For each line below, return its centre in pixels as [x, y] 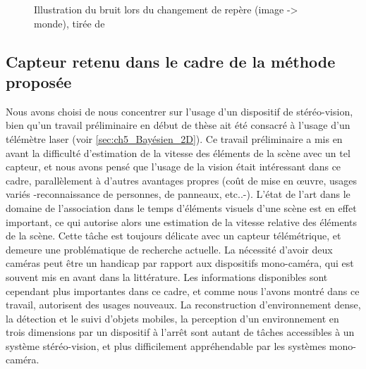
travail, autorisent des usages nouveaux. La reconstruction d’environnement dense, [183, 305]
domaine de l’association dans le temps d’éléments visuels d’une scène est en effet [181, 207]
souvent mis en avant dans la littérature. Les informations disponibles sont [167, 276]
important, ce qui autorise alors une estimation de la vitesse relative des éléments [182, 221]
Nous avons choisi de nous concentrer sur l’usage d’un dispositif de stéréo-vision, [179, 111]
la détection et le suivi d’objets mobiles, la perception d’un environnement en [172, 318]
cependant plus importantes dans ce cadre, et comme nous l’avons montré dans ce [183, 290]
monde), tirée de [69, 23]
